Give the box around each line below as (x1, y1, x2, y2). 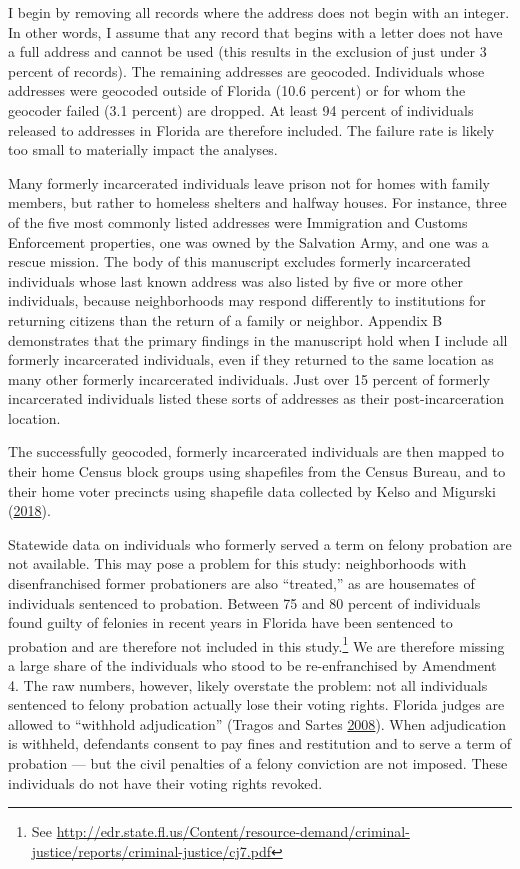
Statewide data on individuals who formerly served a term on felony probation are (8, 533, 512, 554)
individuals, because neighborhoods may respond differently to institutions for (8, 290, 486, 311)
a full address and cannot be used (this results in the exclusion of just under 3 (8, 41, 487, 62)
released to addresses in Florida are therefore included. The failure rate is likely (8, 119, 495, 140)
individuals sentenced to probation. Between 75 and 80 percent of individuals (8, 592, 481, 613)
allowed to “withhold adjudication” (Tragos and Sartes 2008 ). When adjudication (8, 713, 507, 734)
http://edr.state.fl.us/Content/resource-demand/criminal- (56, 821, 410, 842)
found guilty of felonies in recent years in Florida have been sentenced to (8, 612, 453, 633)
